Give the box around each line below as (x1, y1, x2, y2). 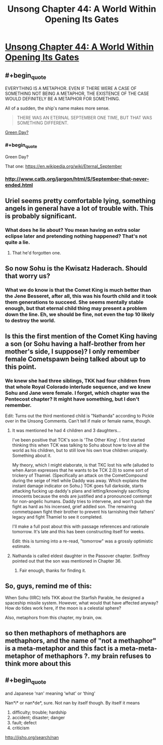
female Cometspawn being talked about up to (5, 355, 146, 363)
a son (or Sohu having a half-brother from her (5, 340, 145, 348)
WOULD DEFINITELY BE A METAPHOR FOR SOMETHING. (5, 96, 120, 102)
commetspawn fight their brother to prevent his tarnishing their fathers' (12, 509, 155, 515)
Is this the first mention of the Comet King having (5, 332, 157, 340)
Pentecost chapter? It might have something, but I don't (5, 395, 140, 402)
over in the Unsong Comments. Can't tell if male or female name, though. (5, 418, 151, 424)
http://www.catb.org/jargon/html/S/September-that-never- (5, 175, 149, 182)
